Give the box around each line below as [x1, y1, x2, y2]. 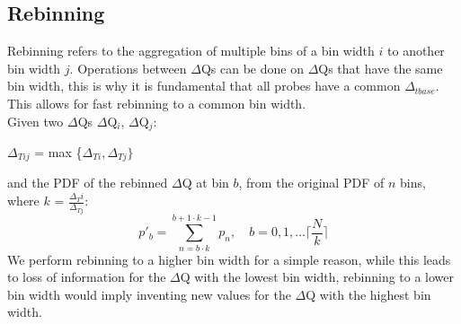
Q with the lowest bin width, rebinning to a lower [180, 267, 455, 286]
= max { [34, 143, 83, 162]
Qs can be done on [200, 58, 304, 77]
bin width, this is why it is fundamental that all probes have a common [7, 76, 401, 95]
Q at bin [182, 173, 229, 192]
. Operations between [69, 58, 187, 77]
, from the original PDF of [238, 173, 385, 192]
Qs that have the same [318, 58, 443, 77]
